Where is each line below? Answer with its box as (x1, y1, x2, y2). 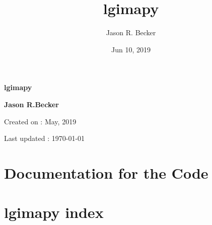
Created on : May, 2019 (4, 116, 77, 126)
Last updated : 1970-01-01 (4, 133, 85, 143)
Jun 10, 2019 (111, 44, 151, 54)
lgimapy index (4, 202, 104, 222)
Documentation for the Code (4, 162, 208, 183)
